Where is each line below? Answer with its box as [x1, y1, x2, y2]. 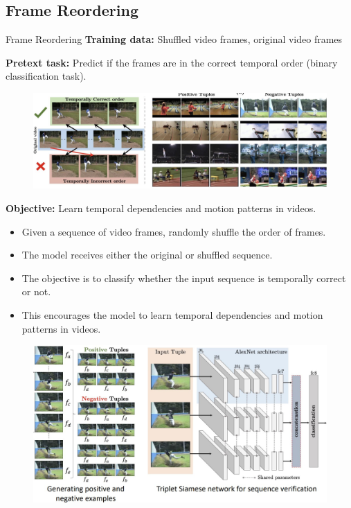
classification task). [6, 69, 87, 83]
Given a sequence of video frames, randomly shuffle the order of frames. [21, 224, 326, 238]
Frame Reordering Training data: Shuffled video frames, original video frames [6, 32, 343, 46]
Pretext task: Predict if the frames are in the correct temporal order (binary [6, 55, 338, 69]
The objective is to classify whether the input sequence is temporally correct [21, 270, 346, 285]
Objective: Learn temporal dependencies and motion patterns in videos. [6, 201, 316, 215]
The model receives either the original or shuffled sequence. [21, 247, 273, 262]
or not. [21, 284, 51, 299]
